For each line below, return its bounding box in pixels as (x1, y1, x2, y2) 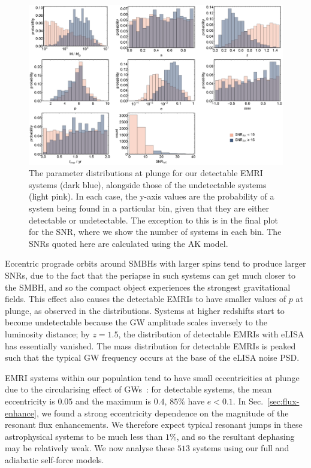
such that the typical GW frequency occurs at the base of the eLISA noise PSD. (5, 351, 300, 364)
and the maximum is (75, 394, 152, 407)
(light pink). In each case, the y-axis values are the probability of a (29, 190, 274, 203)
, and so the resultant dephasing (176, 430, 295, 442)
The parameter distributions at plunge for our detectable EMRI (29, 167, 263, 179)
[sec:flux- (267, 394, 300, 407)
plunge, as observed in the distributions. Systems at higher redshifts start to (5, 304, 285, 316)
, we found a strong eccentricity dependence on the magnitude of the (36, 406, 289, 419)
